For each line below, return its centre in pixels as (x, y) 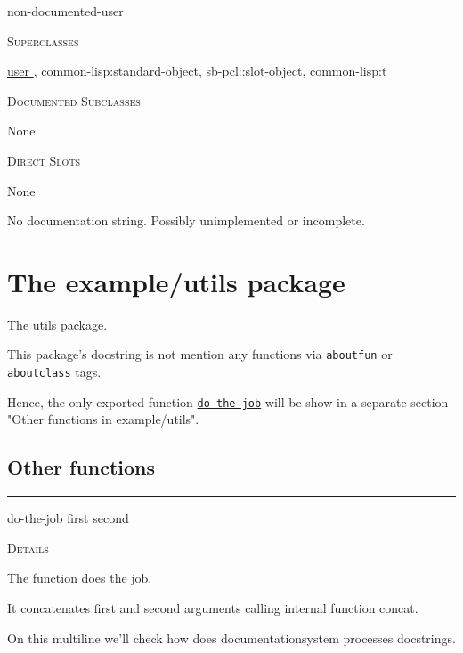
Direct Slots (44, 160)
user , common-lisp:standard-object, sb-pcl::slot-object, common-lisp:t (197, 71)
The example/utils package (176, 281)
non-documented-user (65, 11)
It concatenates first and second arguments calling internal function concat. (213, 608)
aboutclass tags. (54, 372)
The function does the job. (80, 578)
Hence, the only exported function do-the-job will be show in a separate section (228, 401)
